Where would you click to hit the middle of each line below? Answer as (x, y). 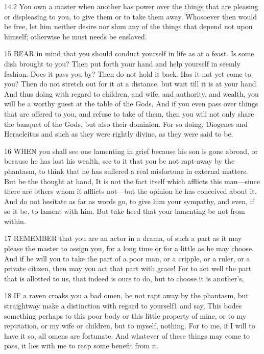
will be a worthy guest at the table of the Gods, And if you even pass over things (131, 104)
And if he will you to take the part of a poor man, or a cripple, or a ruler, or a (127, 258)
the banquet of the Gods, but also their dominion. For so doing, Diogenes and (126, 124)
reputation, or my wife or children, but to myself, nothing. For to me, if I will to (130, 326)
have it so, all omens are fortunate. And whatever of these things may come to (127, 335)
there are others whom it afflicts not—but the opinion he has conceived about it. (130, 191)
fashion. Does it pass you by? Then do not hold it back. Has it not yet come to (128, 73)
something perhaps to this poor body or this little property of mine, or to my (125, 315)
